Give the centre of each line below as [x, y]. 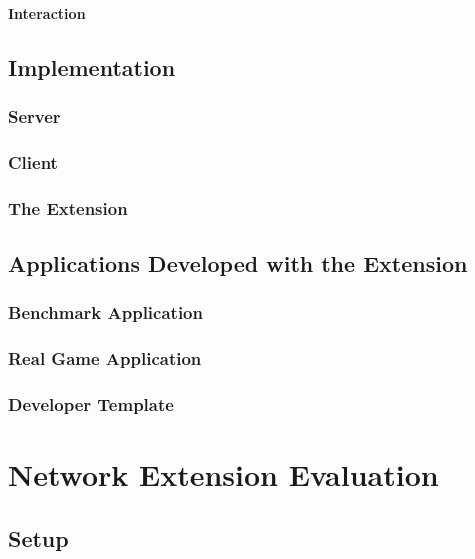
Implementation [92, 66]
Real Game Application [105, 358]
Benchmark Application [105, 312]
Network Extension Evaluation [223, 474]
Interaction [47, 12]
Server [34, 115]
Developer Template [91, 403]
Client [33, 161]
